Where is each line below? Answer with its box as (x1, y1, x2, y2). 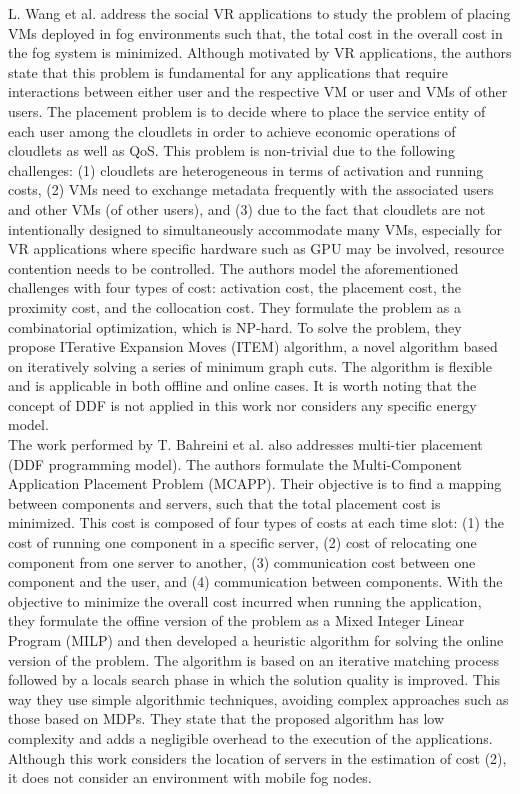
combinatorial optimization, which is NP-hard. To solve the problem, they (8, 316, 462, 337)
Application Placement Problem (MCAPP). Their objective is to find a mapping (8, 473, 502, 494)
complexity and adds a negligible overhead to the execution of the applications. (8, 727, 493, 748)
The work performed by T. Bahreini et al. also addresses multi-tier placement (8, 434, 483, 455)
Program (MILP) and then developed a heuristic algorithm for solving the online (8, 630, 504, 650)
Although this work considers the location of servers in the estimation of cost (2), (8, 747, 507, 768)
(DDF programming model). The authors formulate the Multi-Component (8, 453, 462, 474)
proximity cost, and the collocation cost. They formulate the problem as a (8, 296, 461, 317)
